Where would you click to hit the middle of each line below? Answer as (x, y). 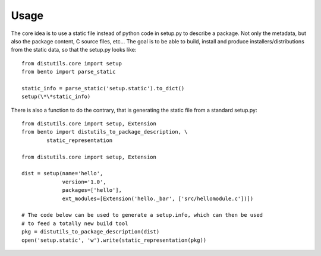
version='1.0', (84, 182)
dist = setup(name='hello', (62, 173)
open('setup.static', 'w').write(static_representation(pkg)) (114, 240)
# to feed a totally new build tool (75, 223)
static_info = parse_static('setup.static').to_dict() (103, 88)
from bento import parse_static (69, 72)
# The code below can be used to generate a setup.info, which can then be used (142, 215)
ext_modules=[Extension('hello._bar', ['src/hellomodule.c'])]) (158, 198)
